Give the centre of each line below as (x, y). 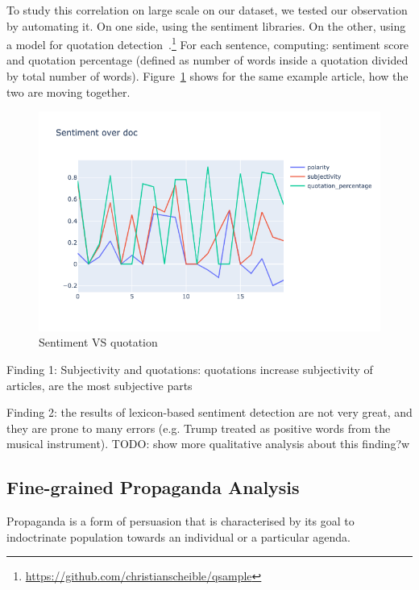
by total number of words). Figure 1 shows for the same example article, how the (207, 76)
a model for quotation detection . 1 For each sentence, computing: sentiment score (208, 43)
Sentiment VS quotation (98, 342)
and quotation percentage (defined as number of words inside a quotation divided (207, 60)
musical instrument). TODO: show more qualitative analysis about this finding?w (208, 444)
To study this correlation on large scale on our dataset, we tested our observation (207, 10)
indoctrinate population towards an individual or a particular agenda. (178, 536)
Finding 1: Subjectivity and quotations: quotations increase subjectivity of (190, 369)
